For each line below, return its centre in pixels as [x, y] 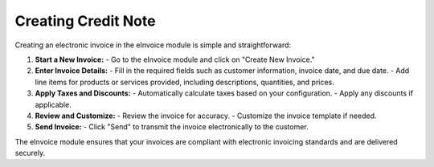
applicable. [53, 104]
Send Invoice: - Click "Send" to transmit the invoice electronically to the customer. [172, 127]
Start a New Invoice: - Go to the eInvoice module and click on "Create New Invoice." [175, 59]
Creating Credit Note [85, 21]
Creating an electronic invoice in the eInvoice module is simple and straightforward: [153, 45]
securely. [30, 153]
